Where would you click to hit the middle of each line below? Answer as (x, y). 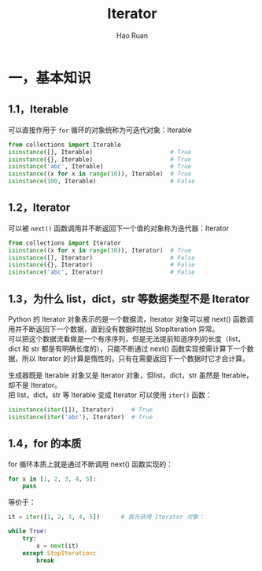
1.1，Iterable (39, 110)
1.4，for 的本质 (45, 444)
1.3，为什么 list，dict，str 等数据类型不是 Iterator (129, 298)
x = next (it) (58, 546)
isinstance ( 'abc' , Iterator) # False (101, 272)
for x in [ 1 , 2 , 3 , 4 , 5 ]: (52, 479)
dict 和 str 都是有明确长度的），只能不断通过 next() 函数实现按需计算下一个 (128, 348)
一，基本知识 (50, 77)
